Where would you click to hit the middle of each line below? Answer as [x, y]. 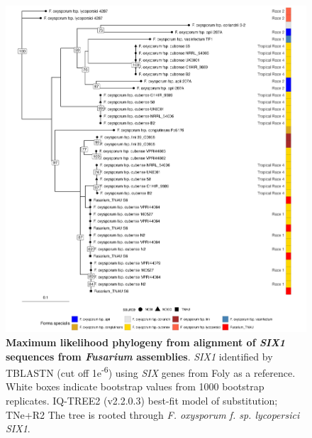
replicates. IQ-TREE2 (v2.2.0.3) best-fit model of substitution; [142, 401]
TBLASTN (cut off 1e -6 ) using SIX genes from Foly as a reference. [151, 372]
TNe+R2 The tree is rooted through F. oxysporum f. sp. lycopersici [153, 414]
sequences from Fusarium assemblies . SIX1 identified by [139, 356]
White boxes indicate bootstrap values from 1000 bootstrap [135, 386]
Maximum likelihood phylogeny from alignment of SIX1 [146, 342]
